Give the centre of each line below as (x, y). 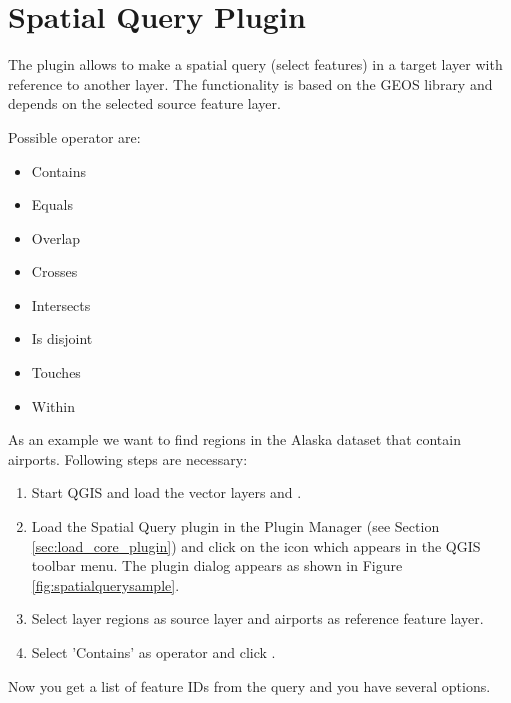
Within (53, 405)
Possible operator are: (74, 136)
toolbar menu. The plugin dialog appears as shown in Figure (217, 565)
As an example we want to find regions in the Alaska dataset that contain (234, 439)
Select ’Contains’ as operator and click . (153, 652)
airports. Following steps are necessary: (128, 458)
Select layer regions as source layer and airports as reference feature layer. (257, 618)
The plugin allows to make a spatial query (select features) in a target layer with (255, 64)
